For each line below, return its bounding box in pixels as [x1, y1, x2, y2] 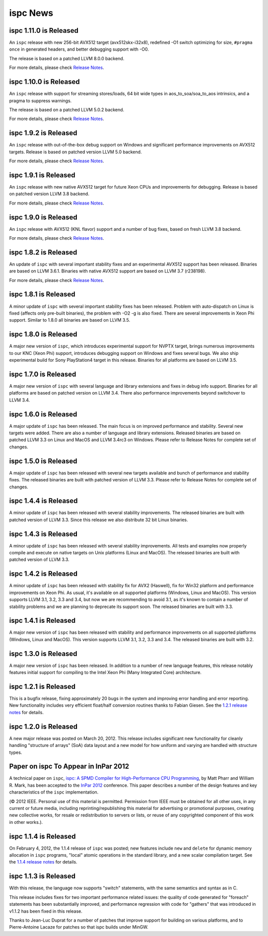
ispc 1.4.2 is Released [9, 570, 78, 578]
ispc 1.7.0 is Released [9, 370, 76, 378]
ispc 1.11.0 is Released [9, 26, 79, 35]
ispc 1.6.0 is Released [9, 410, 77, 418]
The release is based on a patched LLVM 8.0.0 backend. [9, 55, 125, 62]
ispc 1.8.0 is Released [9, 330, 77, 338]
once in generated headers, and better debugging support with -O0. [9, 46, 149, 52]
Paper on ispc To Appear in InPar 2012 [9, 762, 129, 771]
